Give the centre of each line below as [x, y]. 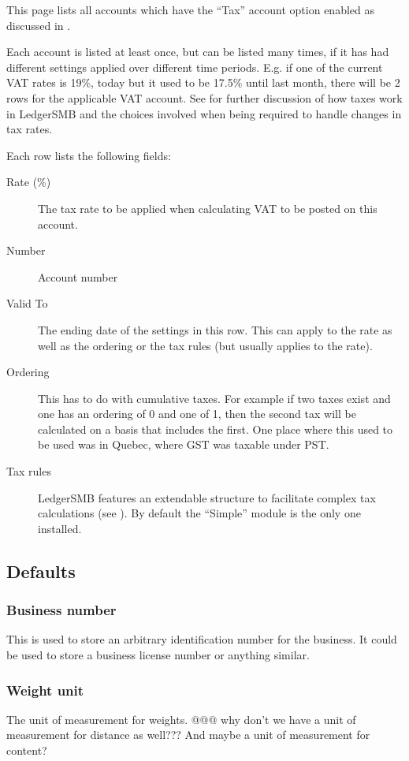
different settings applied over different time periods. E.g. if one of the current [195, 67]
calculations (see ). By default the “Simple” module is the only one [199, 513]
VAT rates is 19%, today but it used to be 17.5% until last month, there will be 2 [203, 82]
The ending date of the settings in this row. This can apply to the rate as [215, 329]
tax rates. [30, 129]
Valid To [27, 303]
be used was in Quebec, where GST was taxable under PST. [184, 444]
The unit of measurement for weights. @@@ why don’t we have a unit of [181, 719]
